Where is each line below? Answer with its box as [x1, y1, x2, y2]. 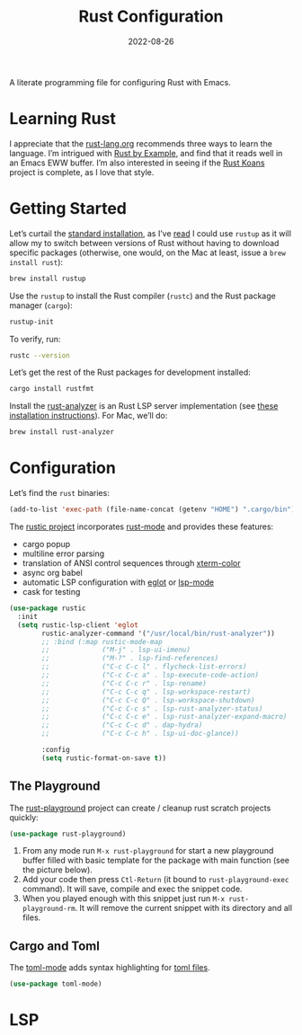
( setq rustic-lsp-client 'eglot [17, 620, 139, 630]
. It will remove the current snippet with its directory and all [75, 903, 293, 914]
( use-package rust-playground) [9, 829, 127, 838]
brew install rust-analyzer [9, 428, 115, 437]
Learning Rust [9, 109, 117, 129]
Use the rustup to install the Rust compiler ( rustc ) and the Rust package [9, 290, 276, 301]
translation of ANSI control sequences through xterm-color [22, 558, 241, 568]
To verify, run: [9, 333, 61, 344]
